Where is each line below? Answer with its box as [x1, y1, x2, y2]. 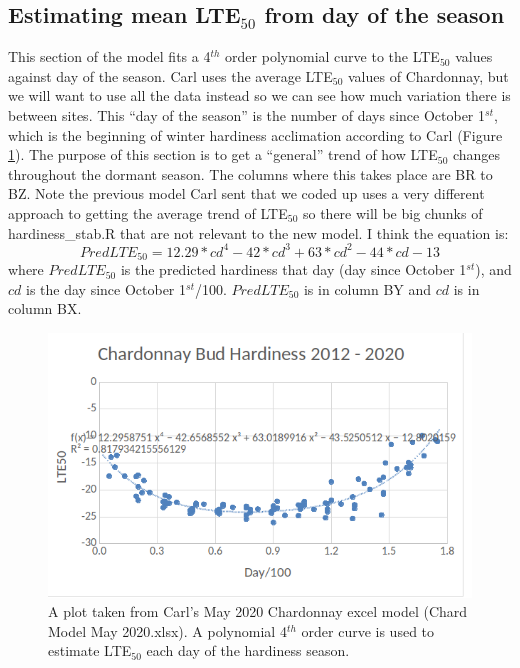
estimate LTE [48, 640, 132, 661]
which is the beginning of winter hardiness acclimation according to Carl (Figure [8, 124, 503, 145]
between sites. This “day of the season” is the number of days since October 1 [8, 104, 486, 125]
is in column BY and [303, 278, 432, 299]
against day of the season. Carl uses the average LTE [8, 65, 333, 86]
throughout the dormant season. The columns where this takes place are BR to [8, 163, 493, 184]
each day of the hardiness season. [146, 640, 350, 661]
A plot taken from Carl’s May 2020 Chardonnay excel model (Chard [48, 601, 468, 622]
